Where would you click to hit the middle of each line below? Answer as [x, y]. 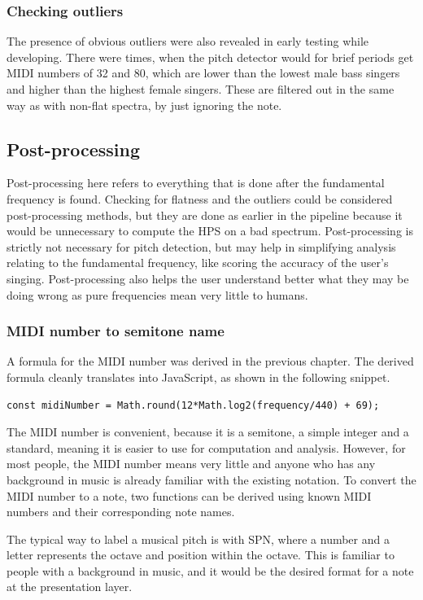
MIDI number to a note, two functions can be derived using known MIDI [189, 495]
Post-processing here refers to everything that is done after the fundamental [196, 183]
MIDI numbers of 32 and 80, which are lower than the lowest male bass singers [203, 73]
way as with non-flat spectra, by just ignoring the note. [144, 105]
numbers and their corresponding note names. [121, 512]
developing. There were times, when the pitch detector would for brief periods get [210, 57]
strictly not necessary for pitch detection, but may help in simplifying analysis [201, 246]
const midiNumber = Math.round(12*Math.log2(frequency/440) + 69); [193, 405]
